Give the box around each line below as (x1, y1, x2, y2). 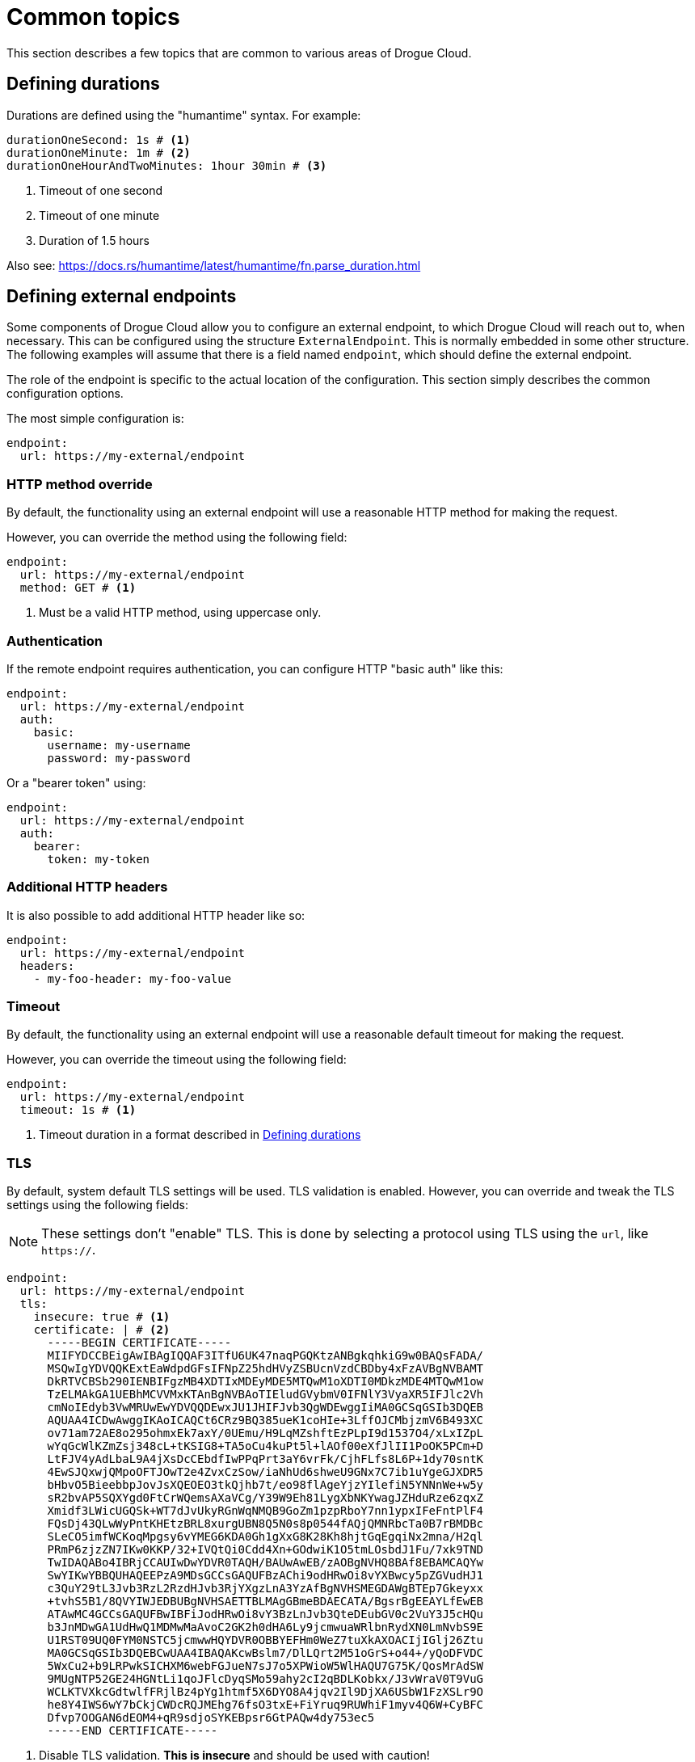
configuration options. (6, 386, 124, 401)
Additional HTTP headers (6, 879, 168, 896)
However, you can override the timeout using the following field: (6, 1052, 347, 1067)
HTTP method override (6, 475, 153, 492)
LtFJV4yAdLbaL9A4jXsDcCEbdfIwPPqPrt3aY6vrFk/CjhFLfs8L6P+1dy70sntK (47, 1452, 484, 1466)
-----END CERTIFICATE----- (47, 1724, 218, 1738)
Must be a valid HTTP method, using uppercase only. (39, 605, 322, 620)
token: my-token (47, 852, 150, 866)
